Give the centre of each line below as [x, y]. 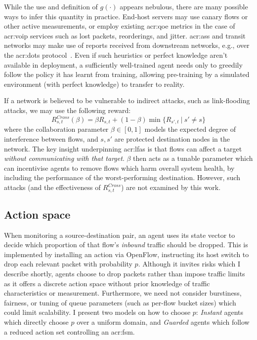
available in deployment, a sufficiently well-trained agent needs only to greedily [123, 64]
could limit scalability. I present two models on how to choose [97, 312]
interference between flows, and [51, 139]
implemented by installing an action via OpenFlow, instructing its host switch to [127, 254]
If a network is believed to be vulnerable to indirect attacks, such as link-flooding [127, 100]
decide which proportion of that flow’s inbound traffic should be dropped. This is [126, 245]
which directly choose [36, 322]
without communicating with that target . [64, 158]
